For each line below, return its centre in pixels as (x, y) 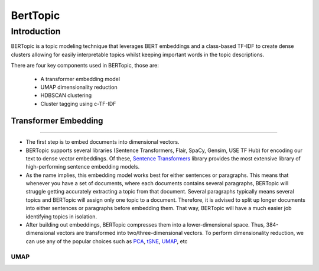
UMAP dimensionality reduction (79, 87)
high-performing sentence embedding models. (83, 167)
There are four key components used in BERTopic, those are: (85, 66)
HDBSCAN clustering (66, 95)
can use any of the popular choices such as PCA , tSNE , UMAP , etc (107, 241)
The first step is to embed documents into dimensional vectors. (102, 142)
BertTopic (35, 15)
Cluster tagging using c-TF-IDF (78, 104)
